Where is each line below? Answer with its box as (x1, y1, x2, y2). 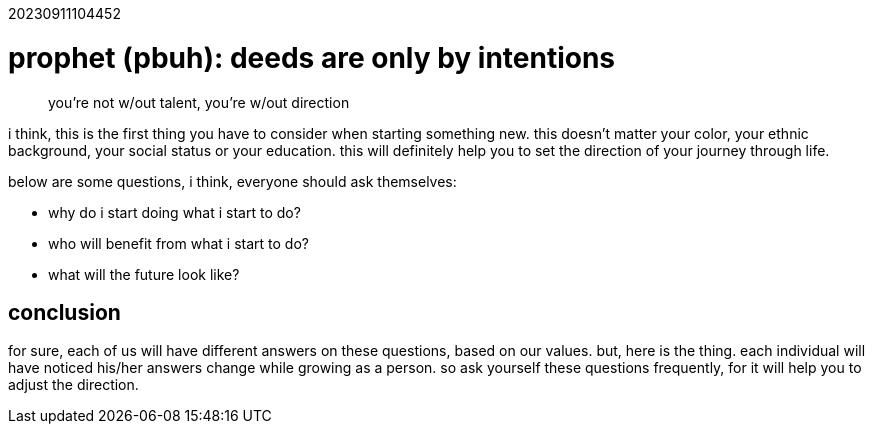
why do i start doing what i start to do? (48, 203, 301, 221)
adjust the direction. (8, 376, 139, 394)
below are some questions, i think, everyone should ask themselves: (8, 172, 457, 190)
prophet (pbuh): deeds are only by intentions (8, 40, 616, 75)
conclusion (8, 299, 121, 325)
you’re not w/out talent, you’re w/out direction (48, 93, 350, 111)
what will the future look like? (48, 265, 240, 283)
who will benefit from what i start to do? (48, 234, 309, 252)
